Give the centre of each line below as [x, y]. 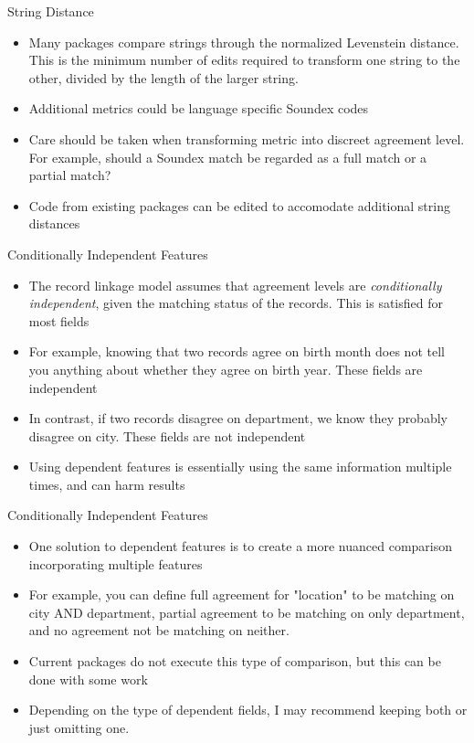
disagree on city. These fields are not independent [167, 435]
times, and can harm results [107, 484]
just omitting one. [79, 727]
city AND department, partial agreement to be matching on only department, [247, 612]
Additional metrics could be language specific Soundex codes [199, 108]
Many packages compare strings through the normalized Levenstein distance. [244, 42]
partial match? [70, 175]
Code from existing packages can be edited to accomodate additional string [239, 205]
